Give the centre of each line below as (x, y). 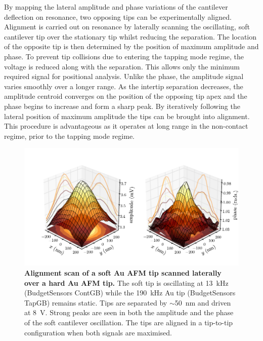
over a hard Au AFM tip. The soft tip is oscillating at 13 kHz (126, 282)
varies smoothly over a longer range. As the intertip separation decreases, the (124, 86)
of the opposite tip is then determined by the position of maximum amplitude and (131, 46)
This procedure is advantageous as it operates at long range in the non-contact (126, 126)
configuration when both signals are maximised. (98, 332)
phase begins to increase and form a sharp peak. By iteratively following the (122, 106)
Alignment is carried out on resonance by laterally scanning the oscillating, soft (127, 27)
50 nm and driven (203, 302)
